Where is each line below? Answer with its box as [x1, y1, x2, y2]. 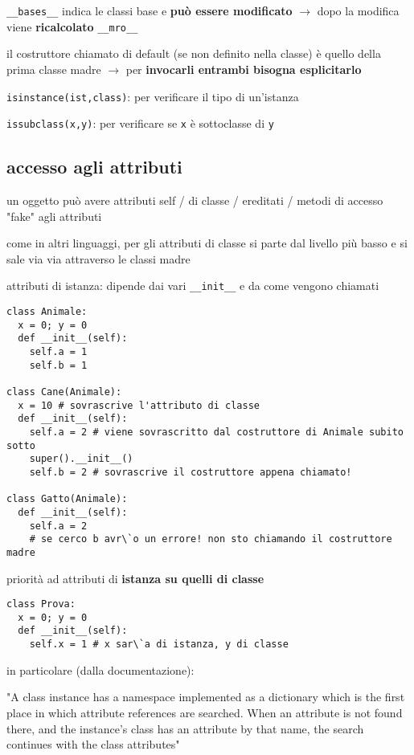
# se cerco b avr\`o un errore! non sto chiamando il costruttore [29, 533, 392, 545]
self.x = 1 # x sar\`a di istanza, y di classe [29, 639, 289, 651]
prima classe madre [6, 60, 101, 77]
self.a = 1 [29, 346, 88, 358]
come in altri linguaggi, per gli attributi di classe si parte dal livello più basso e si [6, 235, 408, 251]
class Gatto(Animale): [6, 493, 128, 505]
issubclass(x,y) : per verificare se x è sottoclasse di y [6, 115, 274, 132]
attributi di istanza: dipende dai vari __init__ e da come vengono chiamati [6, 277, 379, 294]
